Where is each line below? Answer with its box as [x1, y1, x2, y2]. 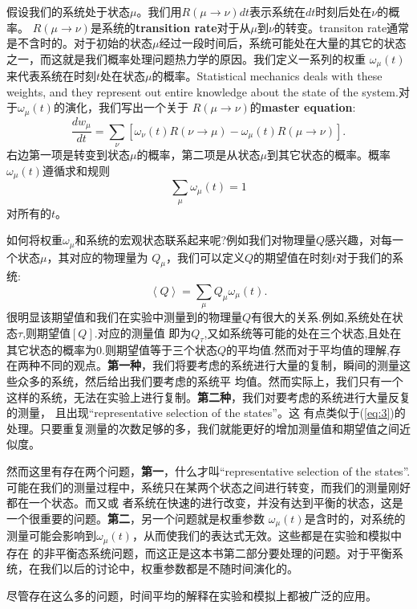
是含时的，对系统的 [304, 509, 406, 526]
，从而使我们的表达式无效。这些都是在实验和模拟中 [132, 527, 402, 544]
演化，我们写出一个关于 [64, 99, 188, 116]
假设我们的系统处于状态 [6, 3, 130, 19]
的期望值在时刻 [253, 248, 332, 265]
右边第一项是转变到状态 [6, 146, 130, 163]
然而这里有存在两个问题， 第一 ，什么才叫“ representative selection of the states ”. [6, 462, 411, 479]
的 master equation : [249, 99, 356, 116]
